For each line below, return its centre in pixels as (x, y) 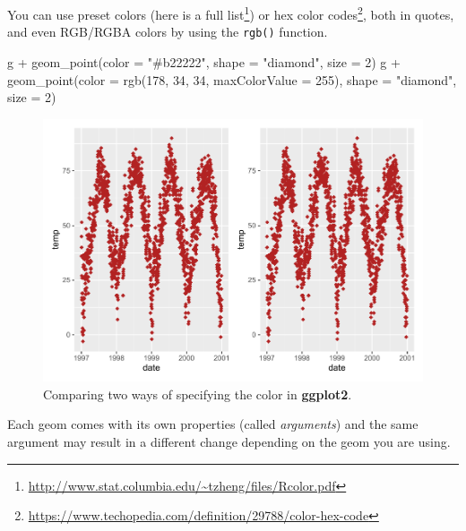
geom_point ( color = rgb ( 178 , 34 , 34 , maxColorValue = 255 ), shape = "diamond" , (232, 79)
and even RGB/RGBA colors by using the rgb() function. (168, 32)
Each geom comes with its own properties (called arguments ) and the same (213, 424)
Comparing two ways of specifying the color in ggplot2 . (198, 394)
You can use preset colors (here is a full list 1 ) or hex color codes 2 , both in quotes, (231, 13)
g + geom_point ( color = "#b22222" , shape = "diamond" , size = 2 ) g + (204, 61)
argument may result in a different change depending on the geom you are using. (229, 441)
